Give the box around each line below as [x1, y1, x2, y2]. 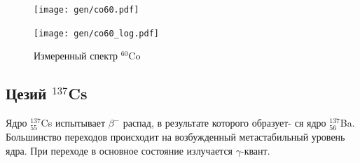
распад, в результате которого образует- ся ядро [123, 115, 326, 130]
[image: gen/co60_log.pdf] [34, 28, 159, 38]
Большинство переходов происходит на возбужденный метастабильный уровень [6, 129, 345, 144]
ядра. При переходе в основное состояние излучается [6, 143, 233, 157]
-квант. [240, 143, 270, 157]
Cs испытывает [41, 115, 105, 130]
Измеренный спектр [34, 48, 118, 63]
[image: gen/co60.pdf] [34, 5, 139, 15]
